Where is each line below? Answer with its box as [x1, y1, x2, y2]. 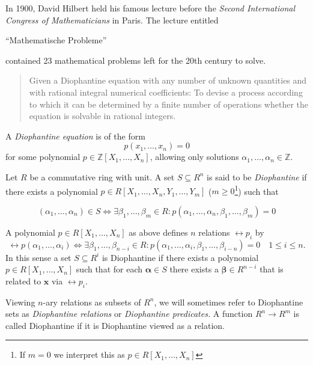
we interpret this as [53, 348, 125, 361]
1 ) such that [234, 183, 279, 197]
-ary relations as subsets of [43, 295, 141, 308]
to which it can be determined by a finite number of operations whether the [29, 97, 308, 110]
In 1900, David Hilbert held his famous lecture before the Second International [5, 2, 296, 14]
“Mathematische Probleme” [5, 34, 107, 46]
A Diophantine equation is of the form [5, 129, 145, 142]
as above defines [129, 225, 188, 238]
